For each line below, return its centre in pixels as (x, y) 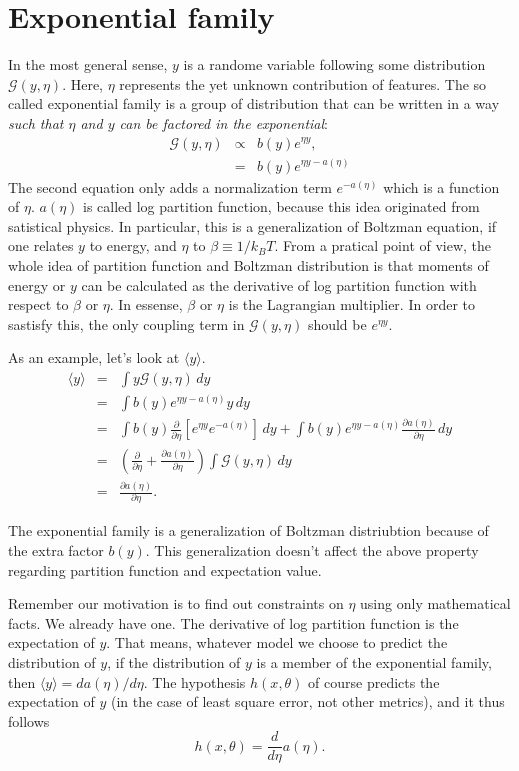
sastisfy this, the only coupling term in (126, 323)
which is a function (441, 186)
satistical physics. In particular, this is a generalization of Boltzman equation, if (252, 225)
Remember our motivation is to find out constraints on (176, 603)
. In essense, (146, 304)
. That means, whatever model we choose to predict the (277, 642)
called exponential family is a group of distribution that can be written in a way (254, 103)
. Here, (83, 83)
